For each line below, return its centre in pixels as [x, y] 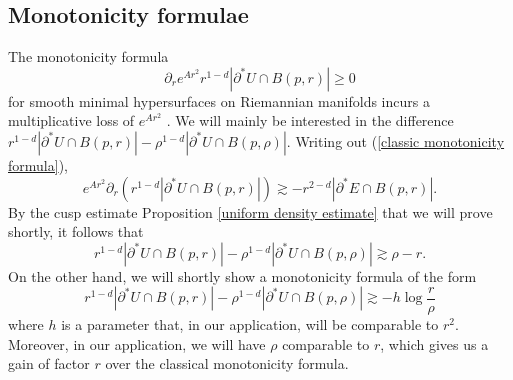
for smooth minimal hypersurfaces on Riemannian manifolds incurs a [219, 100]
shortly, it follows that [76, 231]
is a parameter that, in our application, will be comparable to [250, 323]
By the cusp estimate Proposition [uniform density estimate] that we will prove [250, 211]
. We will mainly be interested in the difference [310, 120]
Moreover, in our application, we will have [137, 343]
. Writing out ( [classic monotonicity [395, 140]
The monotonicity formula [88, 56]
